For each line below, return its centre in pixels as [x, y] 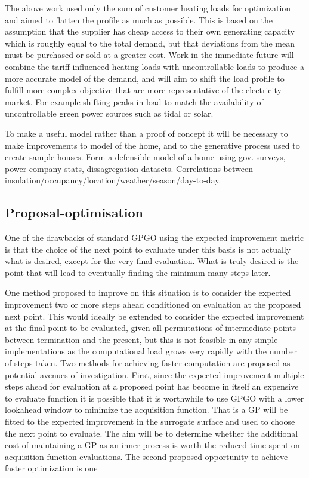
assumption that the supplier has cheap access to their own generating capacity [150, 31]
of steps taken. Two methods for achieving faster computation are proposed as [148, 363]
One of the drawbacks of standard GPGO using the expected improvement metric [154, 238]
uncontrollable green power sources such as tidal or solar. [109, 113]
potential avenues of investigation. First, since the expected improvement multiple [154, 374]
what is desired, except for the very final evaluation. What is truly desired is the [152, 261]
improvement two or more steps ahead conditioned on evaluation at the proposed [153, 304]
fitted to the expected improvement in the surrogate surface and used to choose [150, 422]
